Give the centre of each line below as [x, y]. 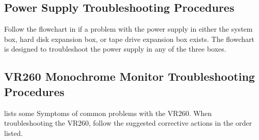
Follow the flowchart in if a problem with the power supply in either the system [128, 29]
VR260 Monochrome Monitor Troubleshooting [129, 76]
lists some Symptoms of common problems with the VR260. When [108, 113]
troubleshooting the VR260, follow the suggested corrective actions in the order [128, 123]
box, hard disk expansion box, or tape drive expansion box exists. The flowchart [129, 39]
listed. [14, 133]
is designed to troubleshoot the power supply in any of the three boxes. [115, 49]
